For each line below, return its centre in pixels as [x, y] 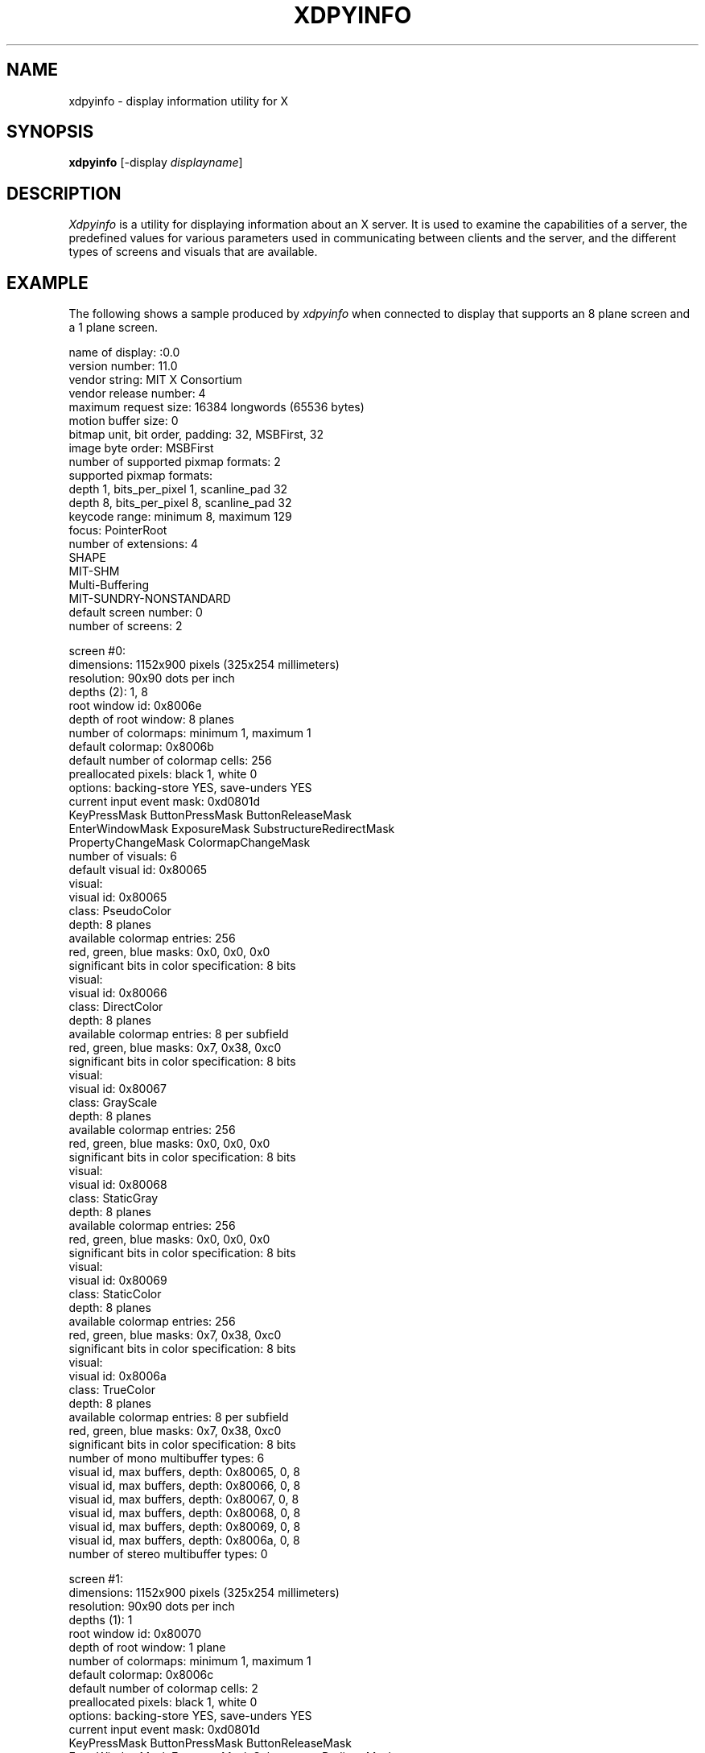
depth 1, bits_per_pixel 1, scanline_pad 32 [178, 489]
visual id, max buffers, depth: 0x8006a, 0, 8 [184, 1541]
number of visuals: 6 [123, 856]
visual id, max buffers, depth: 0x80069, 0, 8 [185, 1527]
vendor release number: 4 [137, 394]
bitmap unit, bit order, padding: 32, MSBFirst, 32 [196, 435]
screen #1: [96, 1579]
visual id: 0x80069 [118, 1281]
